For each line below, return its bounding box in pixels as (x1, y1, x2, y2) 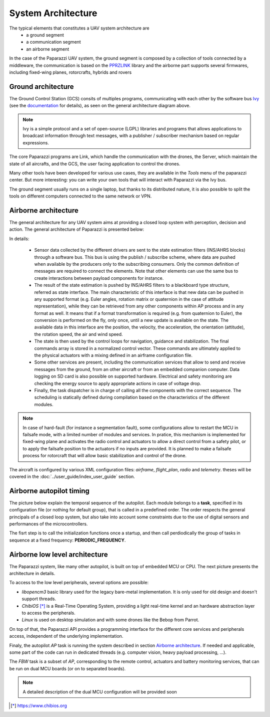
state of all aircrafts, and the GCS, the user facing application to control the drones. (9, 160, 180, 166)
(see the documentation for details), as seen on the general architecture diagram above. (9, 103, 191, 109)
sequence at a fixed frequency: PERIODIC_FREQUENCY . (9, 537, 126, 543)
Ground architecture (9, 82, 74, 91)
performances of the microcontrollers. (9, 520, 88, 526)
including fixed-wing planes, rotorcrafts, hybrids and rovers (9, 69, 132, 75)
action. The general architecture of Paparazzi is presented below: (9, 226, 144, 233)
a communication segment (26, 39, 81, 45)
